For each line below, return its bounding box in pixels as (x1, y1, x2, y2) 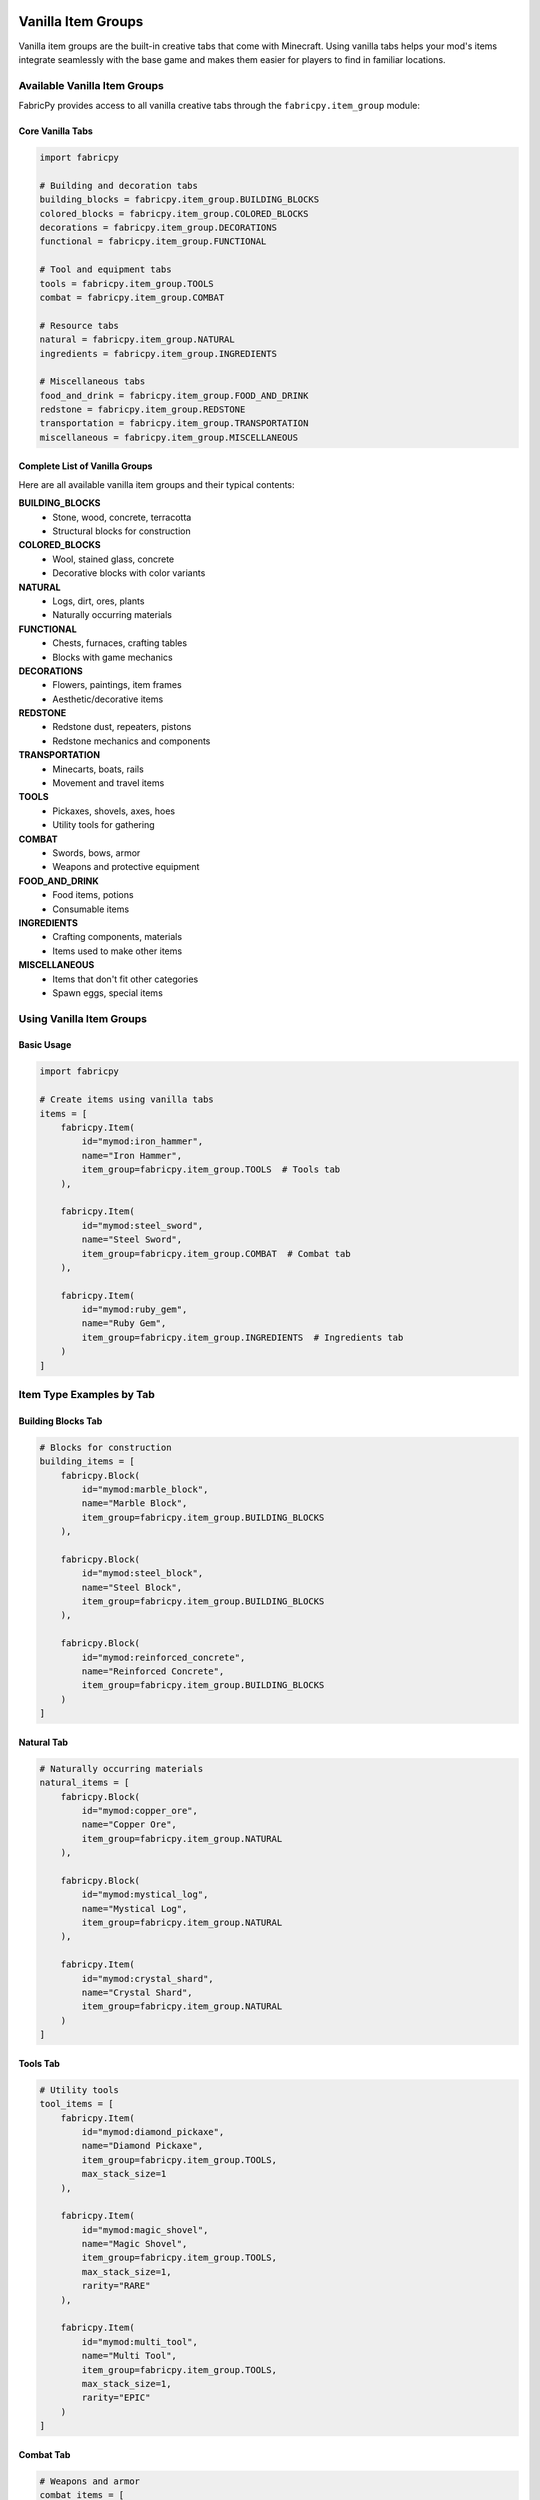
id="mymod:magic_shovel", (81, 2224, 209, 2235)
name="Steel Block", (81, 1581, 183, 1593)
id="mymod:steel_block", (81, 1568, 204, 1579)
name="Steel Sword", (81, 1234, 183, 1245)
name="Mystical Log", (81, 1903, 188, 1914)
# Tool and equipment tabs (39, 264, 172, 275)
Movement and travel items (52, 777, 165, 789)
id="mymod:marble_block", (81, 1483, 209, 1495)
